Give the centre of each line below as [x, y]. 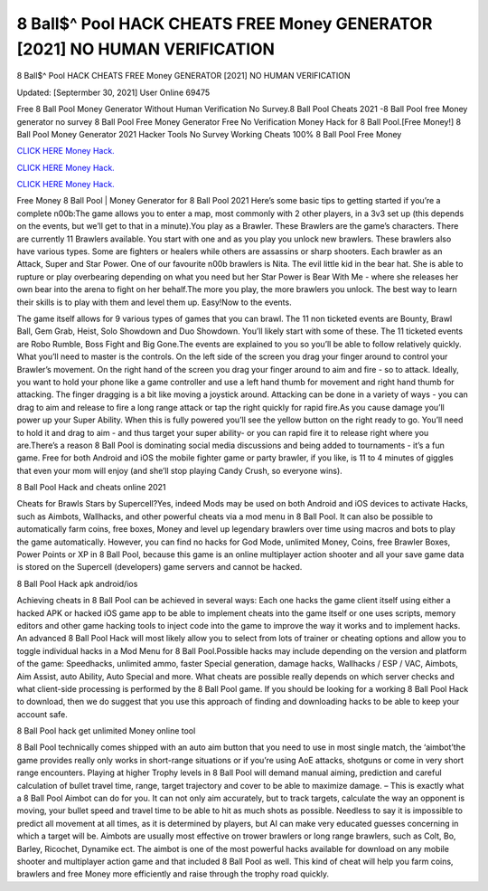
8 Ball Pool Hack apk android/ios [77, 583]
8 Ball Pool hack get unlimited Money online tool [106, 731]
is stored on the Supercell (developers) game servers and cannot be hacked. [160, 567]
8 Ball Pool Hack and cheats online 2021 [91, 488]
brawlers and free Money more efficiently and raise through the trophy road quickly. [173, 874]
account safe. [42, 714]
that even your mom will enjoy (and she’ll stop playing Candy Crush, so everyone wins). [179, 470]
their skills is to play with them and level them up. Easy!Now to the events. [155, 302]
